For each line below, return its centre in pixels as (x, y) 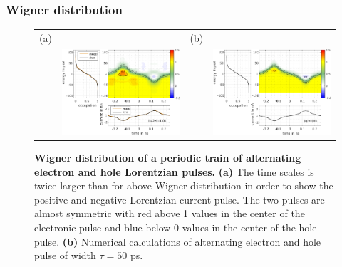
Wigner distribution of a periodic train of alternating (168, 158)
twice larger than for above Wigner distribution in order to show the (184, 185)
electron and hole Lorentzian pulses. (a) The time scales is (174, 171)
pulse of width (65, 255)
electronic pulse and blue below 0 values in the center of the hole (176, 227)
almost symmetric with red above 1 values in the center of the (170, 213)
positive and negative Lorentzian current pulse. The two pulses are (180, 199)
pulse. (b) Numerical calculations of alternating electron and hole (178, 241)
